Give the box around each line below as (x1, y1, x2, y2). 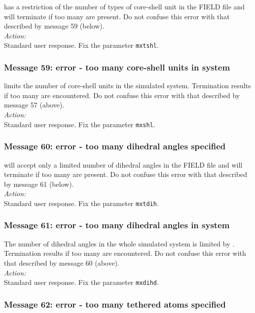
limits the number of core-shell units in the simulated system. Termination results (4, 80, 251, 91)
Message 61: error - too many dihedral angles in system (4, 219, 230, 231)
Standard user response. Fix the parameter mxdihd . (4, 277, 159, 287)
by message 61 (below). (4, 178, 74, 189)
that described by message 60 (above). (4, 257, 119, 268)
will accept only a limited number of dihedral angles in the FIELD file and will (4, 159, 243, 170)
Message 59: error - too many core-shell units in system (4, 61, 230, 73)
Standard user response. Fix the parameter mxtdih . (4, 198, 159, 208)
